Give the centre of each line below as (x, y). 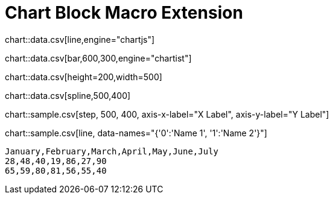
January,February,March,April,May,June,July (112, 151)
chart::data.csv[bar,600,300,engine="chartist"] (98, 58)
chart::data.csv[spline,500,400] (68, 95)
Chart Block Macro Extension (124, 13)
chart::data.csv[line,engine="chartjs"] (80, 39)
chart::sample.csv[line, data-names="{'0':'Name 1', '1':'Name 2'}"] (136, 133)
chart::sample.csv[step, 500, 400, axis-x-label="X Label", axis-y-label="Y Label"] (167, 114)
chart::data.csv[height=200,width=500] (84, 77)
